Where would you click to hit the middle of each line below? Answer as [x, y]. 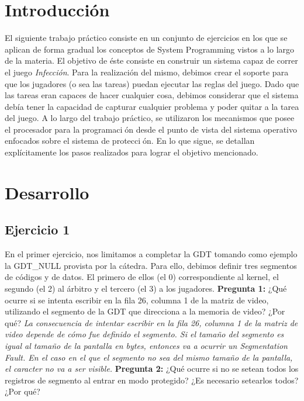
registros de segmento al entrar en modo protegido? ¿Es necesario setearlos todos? [152, 380]
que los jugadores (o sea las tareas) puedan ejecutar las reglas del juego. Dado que [152, 83]
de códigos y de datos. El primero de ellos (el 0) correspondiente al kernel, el [142, 277]
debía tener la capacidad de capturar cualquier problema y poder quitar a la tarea [152, 106]
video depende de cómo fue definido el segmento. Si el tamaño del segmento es [144, 334]
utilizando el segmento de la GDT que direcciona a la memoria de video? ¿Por [145, 311]
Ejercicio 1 [37, 229]
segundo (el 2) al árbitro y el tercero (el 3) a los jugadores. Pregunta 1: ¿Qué [146, 288]
